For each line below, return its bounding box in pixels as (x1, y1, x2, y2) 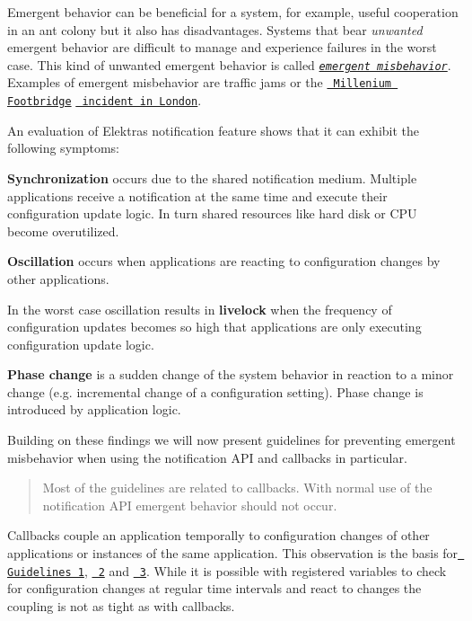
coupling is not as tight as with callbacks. (7, 596, 235, 615)
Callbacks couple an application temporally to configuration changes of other (7, 526, 430, 545)
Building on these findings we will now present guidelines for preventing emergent (7, 430, 456, 449)
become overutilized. (7, 221, 119, 240)
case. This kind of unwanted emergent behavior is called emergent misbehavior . (7, 55, 451, 74)
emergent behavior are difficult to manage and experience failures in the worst (7, 38, 437, 57)
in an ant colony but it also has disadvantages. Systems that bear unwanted (7, 20, 423, 39)
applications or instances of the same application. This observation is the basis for (7, 544, 459, 563)
